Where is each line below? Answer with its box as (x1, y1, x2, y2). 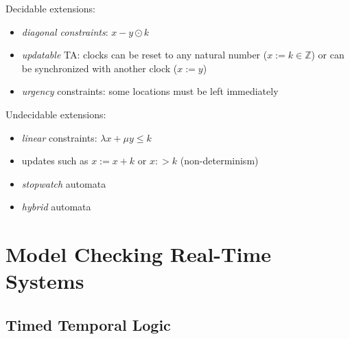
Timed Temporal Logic (5, 314, 171, 335)
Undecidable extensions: (5, 107, 106, 121)
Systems (5, 267, 84, 295)
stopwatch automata (21, 176, 106, 190)
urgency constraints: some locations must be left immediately (21, 84, 279, 98)
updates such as (21, 153, 89, 168)
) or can (311, 47, 345, 62)
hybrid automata (21, 199, 91, 214)
